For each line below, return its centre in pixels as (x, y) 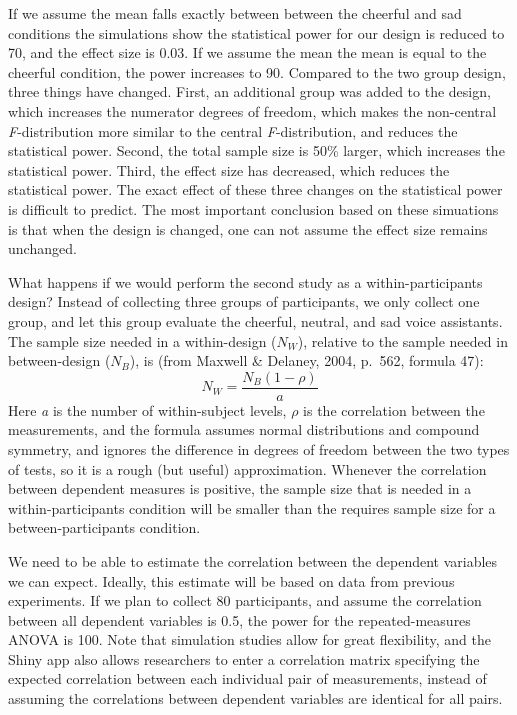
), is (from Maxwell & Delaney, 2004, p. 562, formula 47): (306, 360)
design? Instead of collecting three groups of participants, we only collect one (244, 301)
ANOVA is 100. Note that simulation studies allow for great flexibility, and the (250, 639)
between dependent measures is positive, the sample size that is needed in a (240, 488)
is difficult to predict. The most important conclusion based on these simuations (253, 208)
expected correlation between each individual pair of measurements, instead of (247, 678)
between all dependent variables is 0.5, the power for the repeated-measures (239, 619)
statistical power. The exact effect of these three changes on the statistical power (255, 189)
